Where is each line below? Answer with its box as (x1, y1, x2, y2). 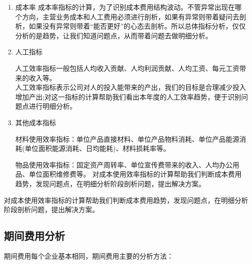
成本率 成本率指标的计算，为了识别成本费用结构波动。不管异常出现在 (15, 2, 235, 12)
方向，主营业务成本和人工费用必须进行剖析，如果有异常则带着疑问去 (22, 11, 239, 21)
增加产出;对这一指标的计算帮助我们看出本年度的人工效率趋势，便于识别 (15, 91, 241, 101)
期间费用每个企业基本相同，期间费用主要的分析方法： (4, 250, 173, 261)
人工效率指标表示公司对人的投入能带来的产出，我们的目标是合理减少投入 (15, 82, 246, 92)
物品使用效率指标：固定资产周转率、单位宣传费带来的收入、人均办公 (15, 159, 233, 169)
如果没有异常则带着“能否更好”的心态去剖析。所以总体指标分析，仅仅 (29, 21, 246, 31)
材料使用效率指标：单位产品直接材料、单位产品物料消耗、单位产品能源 (15, 133, 239, 144)
